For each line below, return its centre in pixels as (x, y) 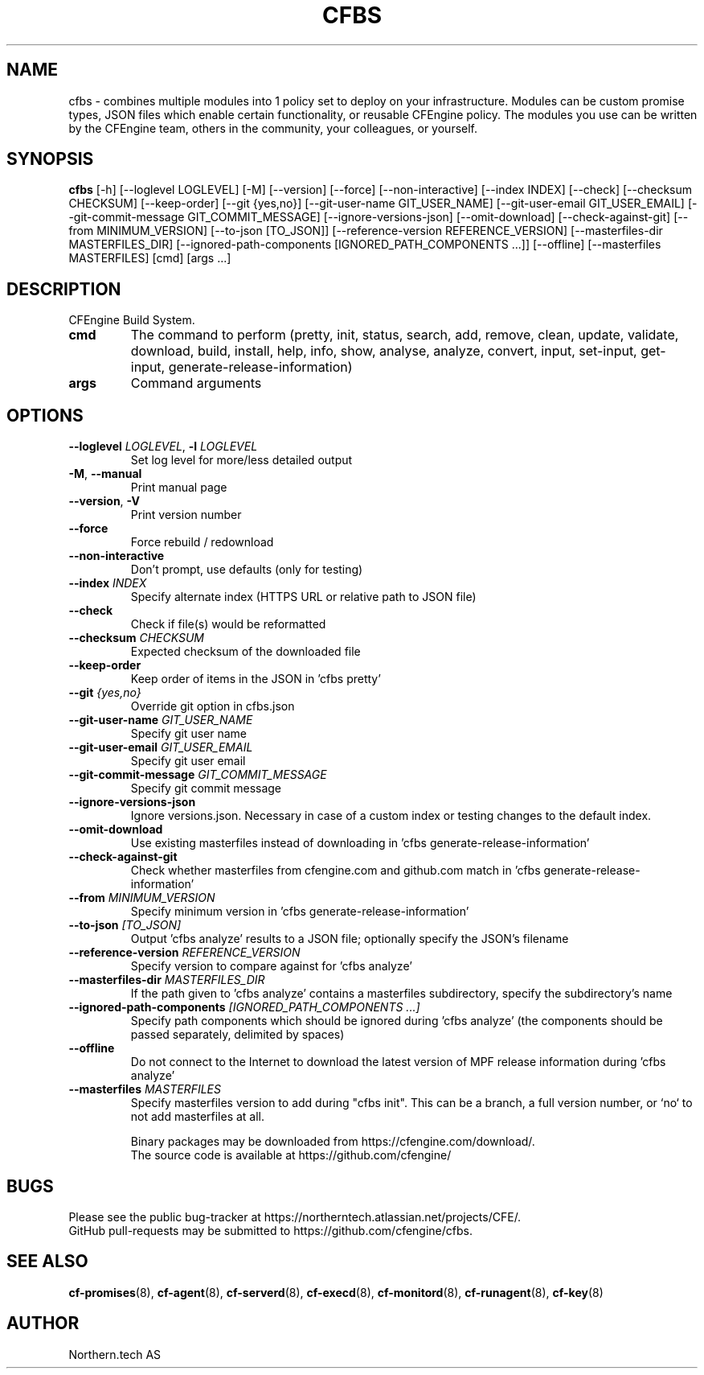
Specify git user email (188, 761)
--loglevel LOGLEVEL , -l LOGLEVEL (163, 447)
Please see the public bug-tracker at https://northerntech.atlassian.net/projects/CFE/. (295, 1217)
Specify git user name (188, 734)
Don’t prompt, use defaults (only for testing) (247, 570)
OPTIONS (45, 415)
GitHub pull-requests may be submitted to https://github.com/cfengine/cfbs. (270, 1230)
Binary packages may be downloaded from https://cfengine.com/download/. (333, 1142)
